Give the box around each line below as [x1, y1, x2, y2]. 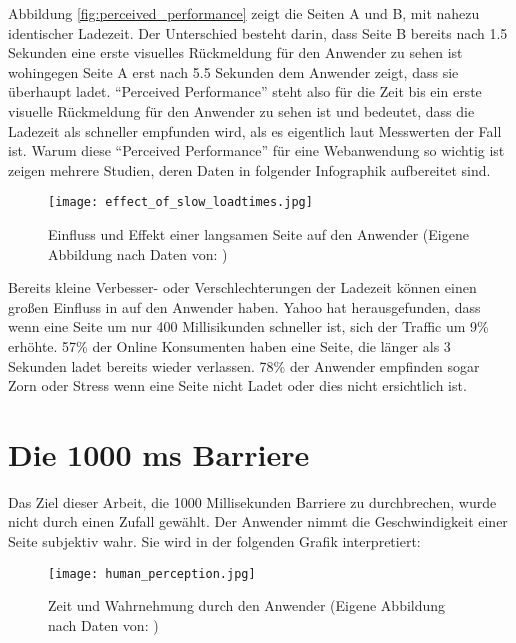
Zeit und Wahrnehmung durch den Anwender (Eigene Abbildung [48, 595, 446, 616]
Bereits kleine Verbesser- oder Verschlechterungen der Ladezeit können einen [8, 277, 477, 298]
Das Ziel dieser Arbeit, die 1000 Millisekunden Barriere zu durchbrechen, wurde [8, 491, 497, 512]
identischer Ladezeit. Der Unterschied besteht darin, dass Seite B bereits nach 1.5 [8, 22, 508, 43]
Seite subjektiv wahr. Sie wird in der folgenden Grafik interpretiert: [8, 531, 421, 552]
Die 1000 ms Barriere [8, 433, 310, 474]
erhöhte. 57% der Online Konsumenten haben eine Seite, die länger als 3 [8, 335, 451, 356]
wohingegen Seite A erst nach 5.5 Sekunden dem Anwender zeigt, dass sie [8, 61, 459, 82]
